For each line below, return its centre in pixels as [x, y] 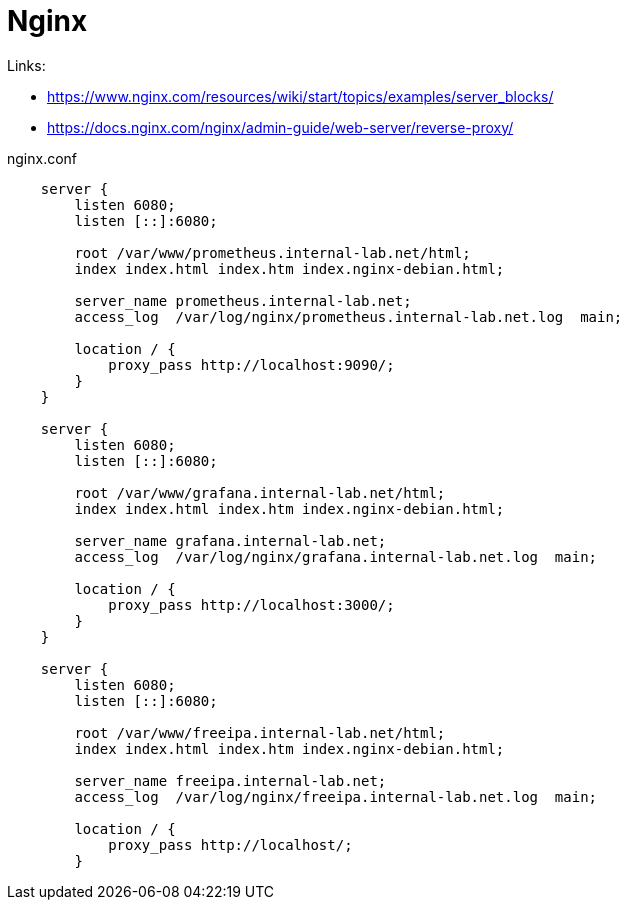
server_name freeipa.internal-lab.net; [230, 780]
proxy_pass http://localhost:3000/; [251, 604]
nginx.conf [42, 158]
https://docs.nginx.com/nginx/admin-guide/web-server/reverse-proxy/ [280, 127]
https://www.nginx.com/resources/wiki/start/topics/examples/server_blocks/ [300, 96]
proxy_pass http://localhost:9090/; [251, 364]
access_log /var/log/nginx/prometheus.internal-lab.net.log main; [348, 316]
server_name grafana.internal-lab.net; [230, 540]
